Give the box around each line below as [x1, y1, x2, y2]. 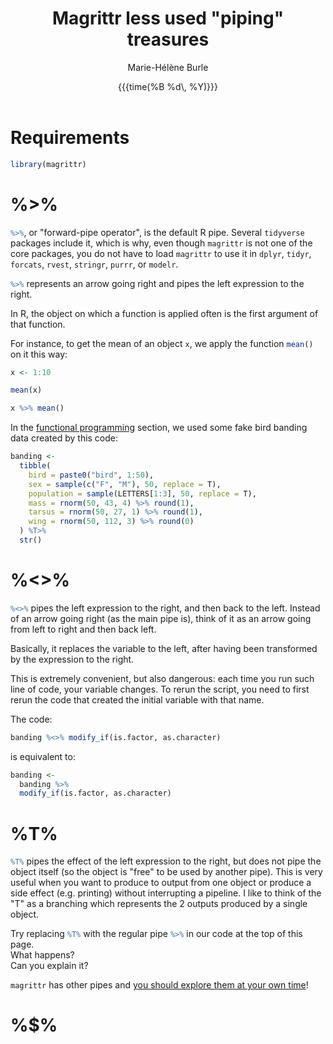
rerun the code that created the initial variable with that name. [10, 693, 265, 706]
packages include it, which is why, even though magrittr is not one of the [10, 237, 313, 249]
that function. [10, 318, 66, 330]
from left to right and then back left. [10, 623, 157, 635]
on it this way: [10, 348, 68, 360]
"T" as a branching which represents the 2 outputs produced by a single [10, 898, 308, 910]
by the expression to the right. [10, 653, 135, 665]
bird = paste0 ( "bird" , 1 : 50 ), [28, 470, 155, 480]
